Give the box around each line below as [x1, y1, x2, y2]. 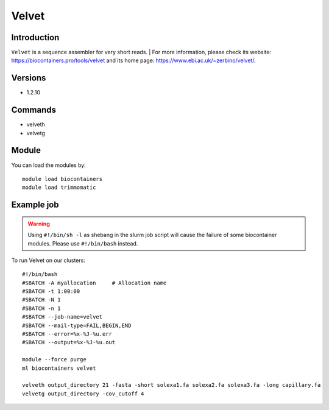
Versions [11, 73, 46, 83]
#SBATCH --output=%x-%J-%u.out [22, 339, 116, 346]
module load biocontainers [22, 175, 103, 182]
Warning [27, 220, 50, 227]
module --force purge [22, 356, 87, 363]
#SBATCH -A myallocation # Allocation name [22, 279, 167, 286]
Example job [11, 200, 59, 210]
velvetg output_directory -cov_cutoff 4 [22, 390, 144, 397]
